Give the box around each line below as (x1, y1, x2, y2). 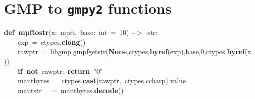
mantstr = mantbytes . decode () (18, 85, 124, 95)
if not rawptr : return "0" (18, 66, 102, 76)
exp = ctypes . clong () (18, 36, 86, 47)
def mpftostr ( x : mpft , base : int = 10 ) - (4, 27, 135, 37)
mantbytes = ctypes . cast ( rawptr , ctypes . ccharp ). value (18, 75, 186, 86)
